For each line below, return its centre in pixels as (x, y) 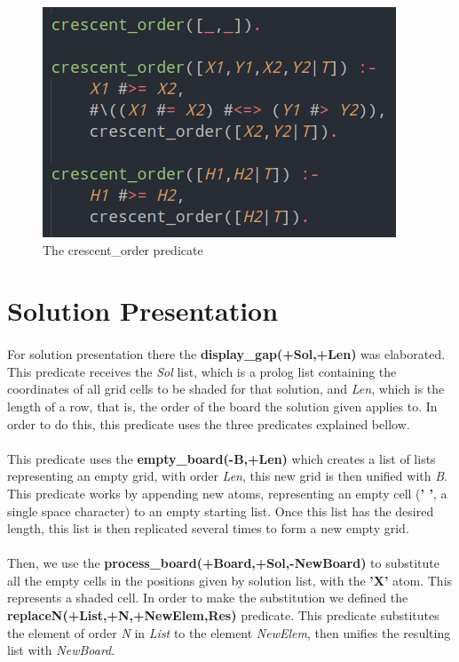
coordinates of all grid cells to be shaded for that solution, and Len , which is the (226, 389)
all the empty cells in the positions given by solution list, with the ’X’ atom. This (230, 580)
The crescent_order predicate (123, 249)
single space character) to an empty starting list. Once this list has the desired (221, 510)
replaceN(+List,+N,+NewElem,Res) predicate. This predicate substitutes (223, 615)
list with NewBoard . (61, 650)
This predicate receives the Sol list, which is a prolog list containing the (202, 371)
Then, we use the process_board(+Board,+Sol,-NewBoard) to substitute (224, 563)
